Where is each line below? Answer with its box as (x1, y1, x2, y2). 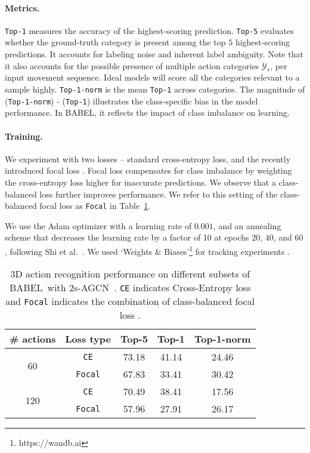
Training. (5, 130, 43, 142)
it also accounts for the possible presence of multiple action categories (5, 59, 259, 72)
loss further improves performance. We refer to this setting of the (39, 187, 278, 200)
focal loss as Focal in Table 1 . (39, 199, 151, 212)
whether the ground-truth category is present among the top (5, 36, 226, 48)
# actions (10, 332, 56, 346)
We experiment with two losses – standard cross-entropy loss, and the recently (5, 152, 291, 165)
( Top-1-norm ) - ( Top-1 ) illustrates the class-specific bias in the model (5, 94, 258, 107)
